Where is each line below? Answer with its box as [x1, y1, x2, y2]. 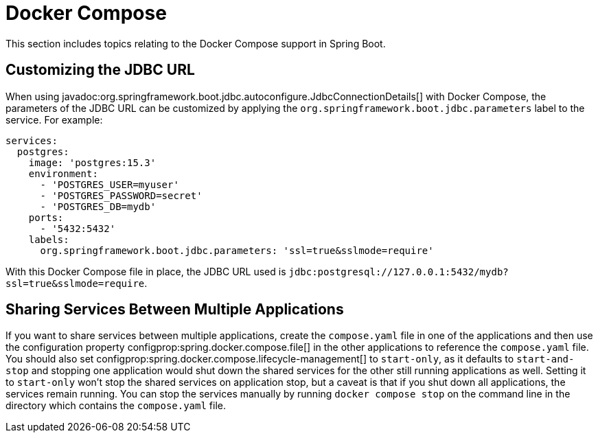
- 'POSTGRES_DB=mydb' [40, 200, 157, 212]
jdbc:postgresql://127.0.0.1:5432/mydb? [288, 266, 509, 277]
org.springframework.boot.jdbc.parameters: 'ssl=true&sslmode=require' [40, 244, 434, 256]
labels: [28, 233, 69, 245]
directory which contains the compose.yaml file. [5, 400, 227, 412]
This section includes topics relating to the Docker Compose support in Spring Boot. [5, 37, 386, 49]
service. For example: [5, 113, 103, 126]
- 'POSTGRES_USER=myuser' [40, 178, 179, 190]
